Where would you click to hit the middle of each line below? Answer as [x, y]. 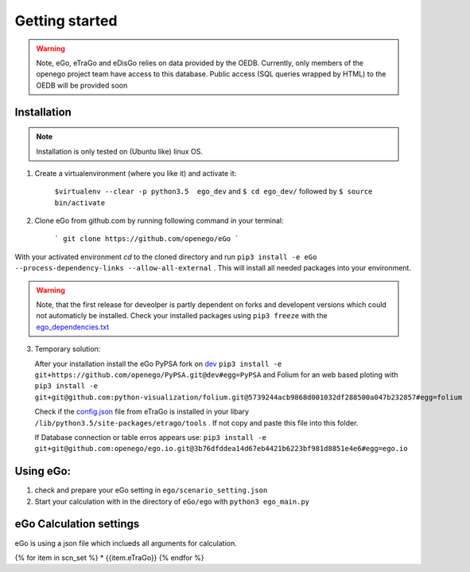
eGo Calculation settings [77, 524]
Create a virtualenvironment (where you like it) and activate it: [136, 173]
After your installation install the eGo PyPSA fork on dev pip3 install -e [158, 364]
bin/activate [80, 202]
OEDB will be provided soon [82, 85]
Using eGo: [43, 471]
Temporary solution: [68, 349]
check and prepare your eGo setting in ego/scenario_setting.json [151, 490]
